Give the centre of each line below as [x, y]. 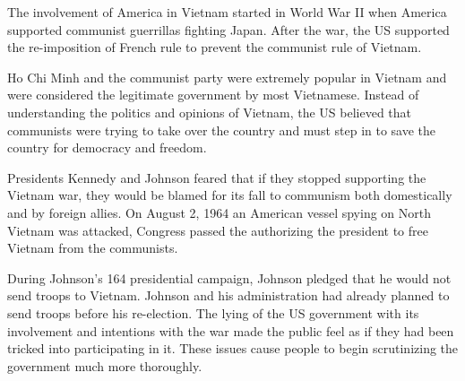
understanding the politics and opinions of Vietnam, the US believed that [210, 112]
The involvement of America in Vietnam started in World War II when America [227, 12]
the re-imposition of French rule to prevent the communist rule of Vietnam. [215, 47]
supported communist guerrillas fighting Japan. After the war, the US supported [228, 29]
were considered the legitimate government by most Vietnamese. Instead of [213, 95]
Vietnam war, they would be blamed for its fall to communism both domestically [230, 195]
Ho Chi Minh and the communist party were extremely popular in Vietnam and [227, 77]
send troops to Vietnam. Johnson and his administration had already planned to [228, 295]
